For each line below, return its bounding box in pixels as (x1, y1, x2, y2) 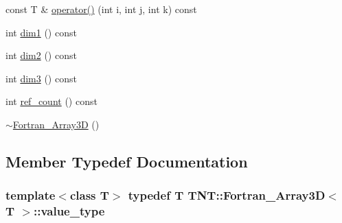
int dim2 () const (5, 48, 77, 62)
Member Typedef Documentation (5, 150, 248, 172)
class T (69, 187, 109, 204)
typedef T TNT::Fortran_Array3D (128, 187, 326, 204)
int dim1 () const (5, 25, 77, 39)
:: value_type (33, 202, 105, 220)
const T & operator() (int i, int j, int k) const (5, 2, 197, 16)
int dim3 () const (5, 71, 77, 85)
